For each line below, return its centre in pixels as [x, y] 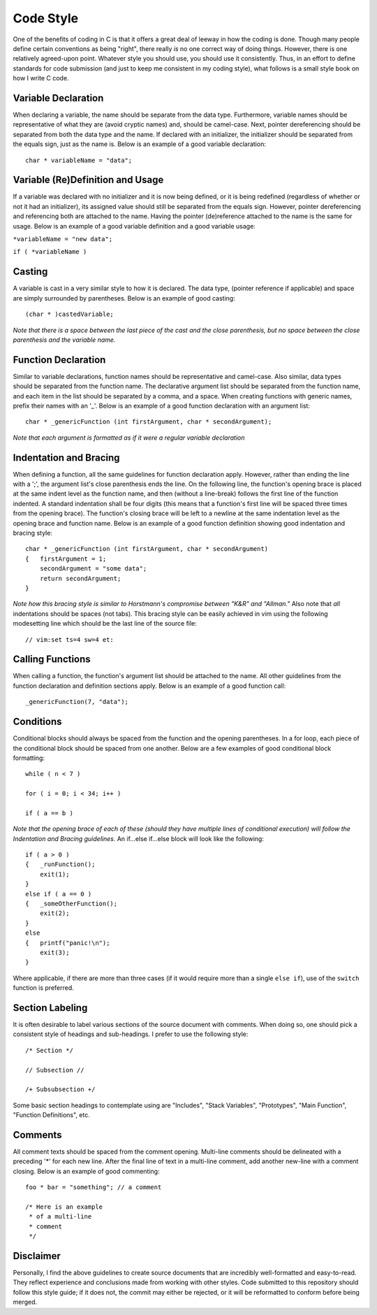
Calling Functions [52, 660]
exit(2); [54, 913]
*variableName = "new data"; [63, 239]
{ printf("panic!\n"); [68, 943]
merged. [25, 1302]
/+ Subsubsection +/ [60, 1090]
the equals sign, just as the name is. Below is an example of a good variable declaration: [140, 144]
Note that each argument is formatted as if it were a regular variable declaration [129, 438]
